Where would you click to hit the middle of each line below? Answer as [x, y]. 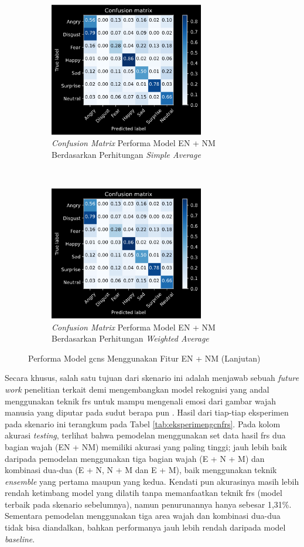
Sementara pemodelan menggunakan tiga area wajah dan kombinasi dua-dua [143, 516]
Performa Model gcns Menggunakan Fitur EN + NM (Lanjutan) [144, 358]
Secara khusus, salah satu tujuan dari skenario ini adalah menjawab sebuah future [152, 378]
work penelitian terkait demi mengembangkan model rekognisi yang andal [137, 389]
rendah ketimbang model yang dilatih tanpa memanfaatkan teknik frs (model [144, 493]
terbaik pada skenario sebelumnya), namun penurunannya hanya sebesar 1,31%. [148, 504]
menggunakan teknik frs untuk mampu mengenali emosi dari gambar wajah [141, 401]
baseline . [20, 538]
